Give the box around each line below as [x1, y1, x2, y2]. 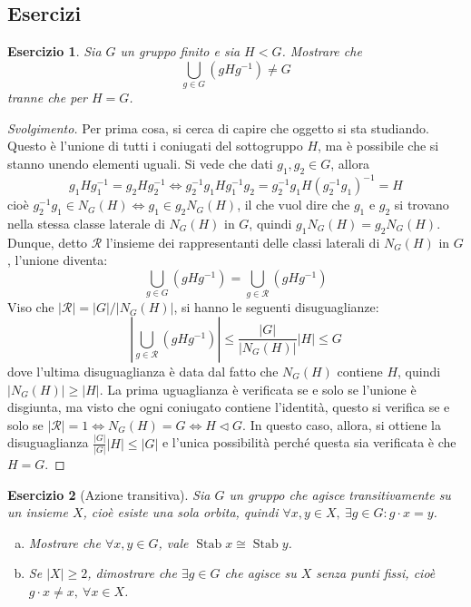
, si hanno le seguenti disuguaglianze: [173, 298, 379, 317]
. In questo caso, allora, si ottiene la [242, 415, 441, 434]
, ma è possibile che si [318, 136, 439, 155]
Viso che [7, 298, 54, 317]
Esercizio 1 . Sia [7, 42, 102, 61]
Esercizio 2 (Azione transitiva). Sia [7, 485, 211, 504]
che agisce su [224, 563, 297, 583]
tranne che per [7, 88, 88, 107]
